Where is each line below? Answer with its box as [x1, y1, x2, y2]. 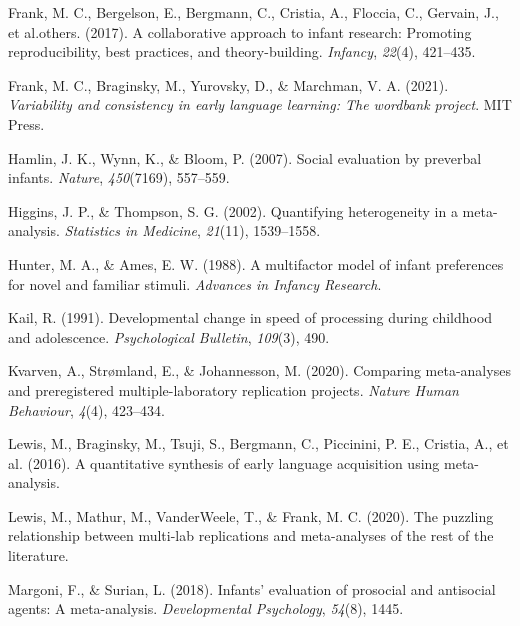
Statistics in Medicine [64, 220, 197, 241]
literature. [8, 545, 69, 566]
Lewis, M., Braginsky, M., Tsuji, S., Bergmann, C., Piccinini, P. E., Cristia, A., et [8, 433, 509, 454]
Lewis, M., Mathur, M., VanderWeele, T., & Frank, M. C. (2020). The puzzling [8, 505, 494, 526]
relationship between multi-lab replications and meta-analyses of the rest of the [8, 525, 494, 546]
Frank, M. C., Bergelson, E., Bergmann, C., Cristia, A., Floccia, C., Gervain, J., [8, 2, 499, 22]
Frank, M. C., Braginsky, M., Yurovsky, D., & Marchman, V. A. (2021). [8, 74, 449, 95]
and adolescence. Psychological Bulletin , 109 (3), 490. [8, 326, 330, 347]
